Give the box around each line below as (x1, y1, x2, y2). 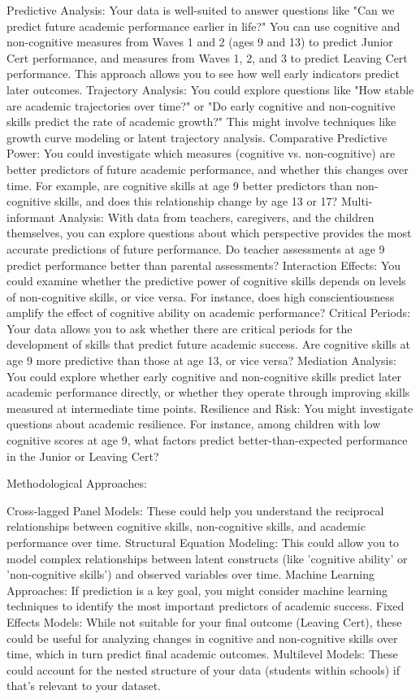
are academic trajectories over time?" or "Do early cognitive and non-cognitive (6, 97, 396, 114)
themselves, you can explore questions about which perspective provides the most (6, 224, 412, 241)
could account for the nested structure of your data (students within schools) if (6, 661, 401, 678)
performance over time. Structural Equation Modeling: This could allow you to (6, 534, 400, 550)
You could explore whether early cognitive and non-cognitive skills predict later (6, 367, 402, 384)
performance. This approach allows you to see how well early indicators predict (6, 65, 400, 82)
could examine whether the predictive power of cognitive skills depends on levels (6, 272, 406, 289)
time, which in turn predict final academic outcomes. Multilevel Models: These (6, 645, 398, 662)
